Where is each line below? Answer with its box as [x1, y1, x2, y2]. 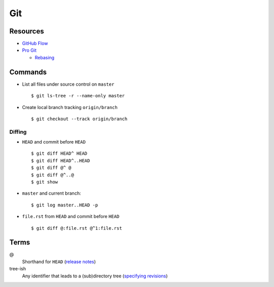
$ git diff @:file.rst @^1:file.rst [31, 225, 122, 231]
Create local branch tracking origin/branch [22, 104, 118, 110]
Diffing [9, 128, 27, 135]
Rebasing [35, 54, 55, 60]
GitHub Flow [22, 41, 48, 47]
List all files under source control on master [22, 81, 115, 87]
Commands [9, 67, 47, 76]
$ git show [31, 179, 58, 185]
